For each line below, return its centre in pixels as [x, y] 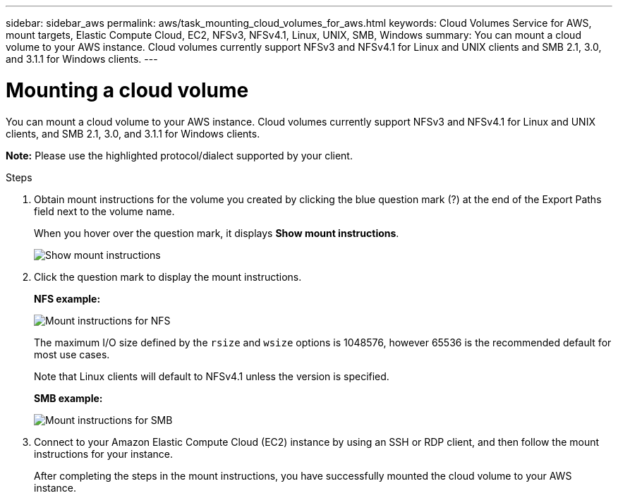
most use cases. [72, 354]
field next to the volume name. [104, 211]
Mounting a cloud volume [127, 90]
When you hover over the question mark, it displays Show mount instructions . [217, 233]
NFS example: [67, 298]
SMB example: [68, 398]
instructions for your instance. [104, 454]
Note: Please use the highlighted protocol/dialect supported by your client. [179, 155]
